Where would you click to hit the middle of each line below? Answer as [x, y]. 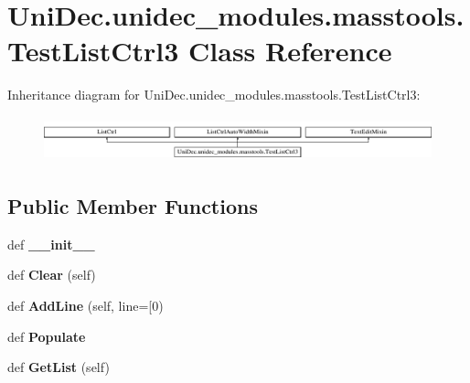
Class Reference [290, 51]
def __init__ [51, 244]
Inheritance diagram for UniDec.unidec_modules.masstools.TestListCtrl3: [214, 95]
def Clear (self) [52, 275]
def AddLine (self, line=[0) [85, 306]
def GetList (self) [59, 367]
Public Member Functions [133, 206]
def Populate [47, 336]
